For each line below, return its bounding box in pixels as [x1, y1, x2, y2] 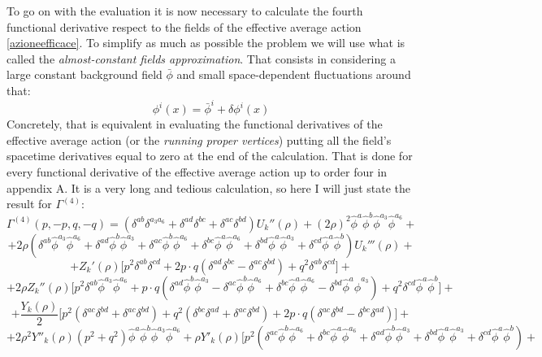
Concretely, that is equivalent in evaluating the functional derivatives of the [7, 115, 383, 133]
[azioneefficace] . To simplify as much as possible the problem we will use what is [7, 34, 405, 51]
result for [7, 195, 52, 212]
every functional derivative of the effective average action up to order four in [7, 163, 388, 181]
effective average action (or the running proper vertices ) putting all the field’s [7, 131, 392, 148]
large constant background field [7, 66, 163, 83]
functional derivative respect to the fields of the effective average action [7, 18, 362, 35]
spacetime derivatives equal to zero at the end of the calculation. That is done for [7, 147, 413, 164]
